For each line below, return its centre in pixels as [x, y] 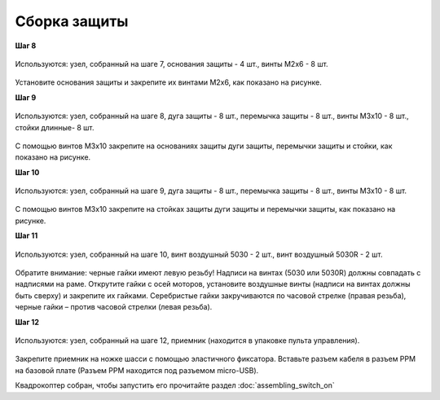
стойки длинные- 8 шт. [55, 127]
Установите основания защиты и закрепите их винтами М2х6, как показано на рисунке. [168, 82]
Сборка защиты [72, 21]
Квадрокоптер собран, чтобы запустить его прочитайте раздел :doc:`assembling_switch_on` [175, 385]
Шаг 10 [27, 172]
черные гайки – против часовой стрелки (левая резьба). [114, 307]
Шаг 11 [26, 235]
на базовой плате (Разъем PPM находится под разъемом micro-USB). [137, 370]
